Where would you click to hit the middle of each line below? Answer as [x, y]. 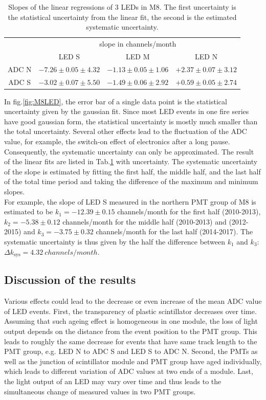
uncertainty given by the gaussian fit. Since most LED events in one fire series [127, 111]
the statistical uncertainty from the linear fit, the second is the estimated [122, 17]
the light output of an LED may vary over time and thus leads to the [113, 381]
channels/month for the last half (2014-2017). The [174, 231]
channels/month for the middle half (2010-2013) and [145, 221]
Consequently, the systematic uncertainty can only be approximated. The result [129, 151]
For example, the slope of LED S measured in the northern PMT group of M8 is [130, 201]
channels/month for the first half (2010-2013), [189, 212]
